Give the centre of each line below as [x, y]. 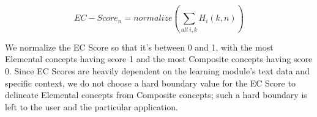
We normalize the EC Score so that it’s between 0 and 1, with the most [139, 47]
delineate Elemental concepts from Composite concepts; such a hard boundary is [156, 95]
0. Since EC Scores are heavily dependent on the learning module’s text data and [157, 70]
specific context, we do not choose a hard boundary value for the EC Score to [150, 83]
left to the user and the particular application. [91, 106]
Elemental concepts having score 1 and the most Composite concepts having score [159, 59]
